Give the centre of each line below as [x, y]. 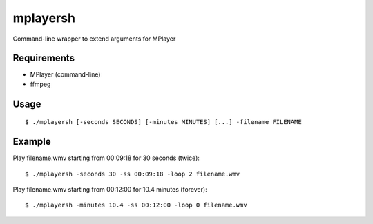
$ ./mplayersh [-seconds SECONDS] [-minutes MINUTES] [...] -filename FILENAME [163, 122]
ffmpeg [40, 84]
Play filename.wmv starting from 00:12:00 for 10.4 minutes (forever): [110, 189]
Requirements [44, 58]
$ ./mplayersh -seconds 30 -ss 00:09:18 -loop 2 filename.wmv [133, 174]
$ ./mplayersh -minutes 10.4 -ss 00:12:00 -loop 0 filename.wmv [136, 205]
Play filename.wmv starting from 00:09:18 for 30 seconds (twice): [106, 158]
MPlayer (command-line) [65, 74]
